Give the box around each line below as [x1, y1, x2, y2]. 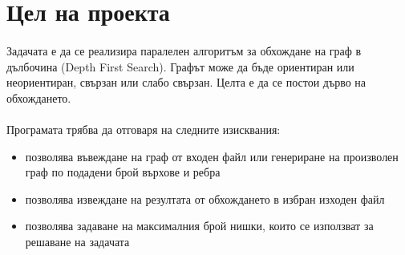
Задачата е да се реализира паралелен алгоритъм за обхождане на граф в [6, 42, 362, 59]
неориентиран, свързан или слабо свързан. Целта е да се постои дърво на [6, 74, 367, 91]
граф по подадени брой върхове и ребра [25, 164, 221, 180]
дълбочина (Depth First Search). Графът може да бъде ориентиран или [6, 58, 354, 75]
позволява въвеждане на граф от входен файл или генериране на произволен [25, 148, 399, 164]
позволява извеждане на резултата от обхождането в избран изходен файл [25, 190, 385, 207]
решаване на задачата [25, 233, 130, 249]
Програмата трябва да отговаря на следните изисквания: [6, 120, 281, 137]
